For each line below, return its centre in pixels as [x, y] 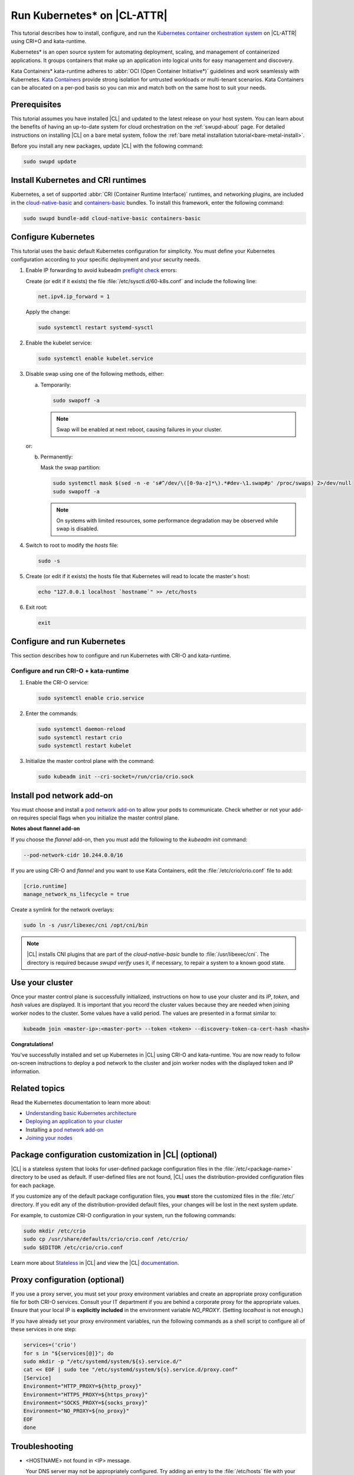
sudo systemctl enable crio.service [91, 698]
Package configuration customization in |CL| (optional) [114, 1154]
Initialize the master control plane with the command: [90, 761]
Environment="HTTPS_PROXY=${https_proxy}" [86, 1394]
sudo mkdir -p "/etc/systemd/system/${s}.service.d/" [103, 1362]
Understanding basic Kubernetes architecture [81, 1113]
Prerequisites [36, 104]
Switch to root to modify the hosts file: [72, 545]
